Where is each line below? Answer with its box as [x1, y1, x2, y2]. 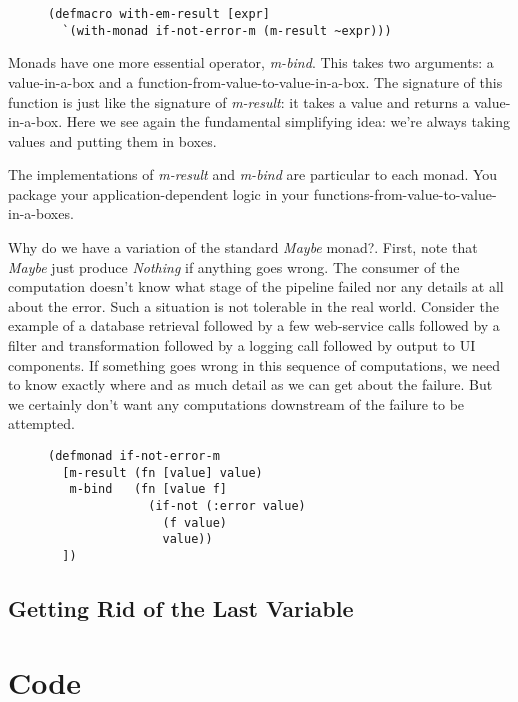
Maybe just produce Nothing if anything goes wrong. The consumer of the [8, 256, 460, 277]
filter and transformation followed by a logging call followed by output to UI [8, 335, 476, 356]
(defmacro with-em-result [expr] [48, 7, 270, 21]
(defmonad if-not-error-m [48, 449, 220, 463]
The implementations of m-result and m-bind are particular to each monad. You [8, 164, 498, 185]
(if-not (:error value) [148, 498, 306, 513]
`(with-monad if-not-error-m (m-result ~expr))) [62, 23, 392, 38]
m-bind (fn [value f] [69, 482, 227, 497]
